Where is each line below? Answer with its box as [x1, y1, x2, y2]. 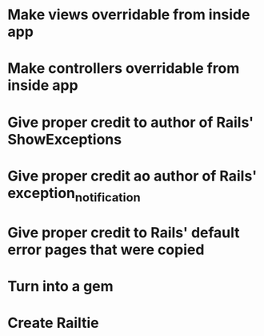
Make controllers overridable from [7, 59, 240, 78]
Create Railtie [7, 314, 99, 332]
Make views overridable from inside [7, 6, 250, 24]
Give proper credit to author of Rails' [7, 113, 254, 132]
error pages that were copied [7, 241, 205, 258]
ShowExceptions [7, 130, 122, 148]
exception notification [7, 184, 141, 205]
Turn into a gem [7, 277, 114, 295]
